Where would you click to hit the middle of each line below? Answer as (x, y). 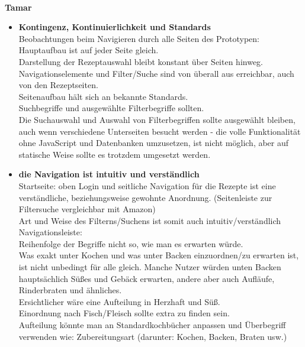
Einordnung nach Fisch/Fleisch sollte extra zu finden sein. (124, 313)
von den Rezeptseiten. (58, 85)
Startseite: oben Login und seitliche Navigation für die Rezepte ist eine (147, 185)
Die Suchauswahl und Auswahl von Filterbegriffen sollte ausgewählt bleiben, (157, 119)
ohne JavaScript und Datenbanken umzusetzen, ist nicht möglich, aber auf (154, 143)
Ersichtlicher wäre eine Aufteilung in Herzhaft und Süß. (119, 301)
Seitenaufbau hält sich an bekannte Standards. (103, 96)
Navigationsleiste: (50, 232)
